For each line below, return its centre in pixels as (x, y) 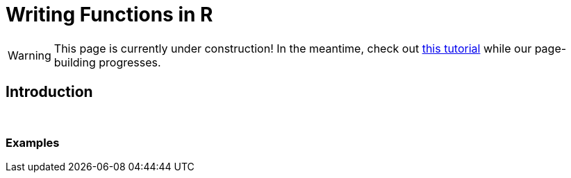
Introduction (49, 92)
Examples (33, 142)
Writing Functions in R (109, 15)
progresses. (130, 62)
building (75, 62)
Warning (30, 55)
